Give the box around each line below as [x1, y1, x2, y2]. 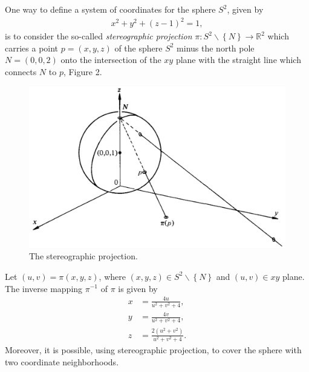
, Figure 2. [63, 65, 102, 78]
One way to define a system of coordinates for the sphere [5, 3, 216, 15]
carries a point [5, 41, 59, 54]
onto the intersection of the [60, 53, 161, 66]
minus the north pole [177, 41, 255, 54]
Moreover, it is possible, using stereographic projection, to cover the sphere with [5, 343, 302, 356]
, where [99, 270, 126, 282]
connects [5, 65, 37, 78]
